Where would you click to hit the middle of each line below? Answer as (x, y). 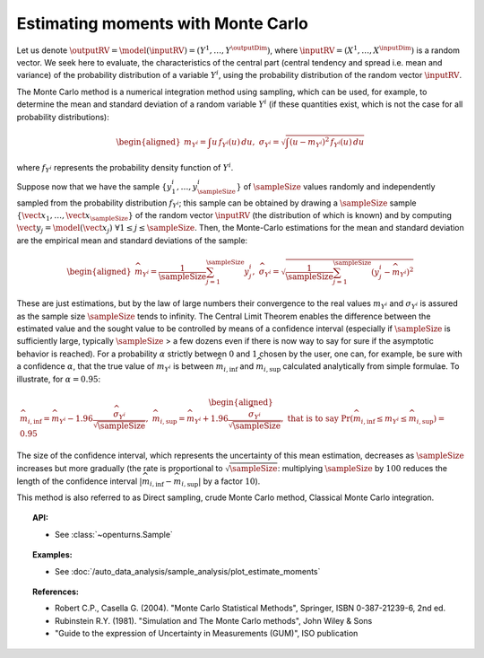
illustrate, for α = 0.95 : (59, 379)
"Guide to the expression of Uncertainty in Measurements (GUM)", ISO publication (207, 634)
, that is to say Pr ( (317, 418)
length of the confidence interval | (79, 481)
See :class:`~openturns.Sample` (114, 534)
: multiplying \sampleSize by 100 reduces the (363, 468)
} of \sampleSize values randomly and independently (336, 186)
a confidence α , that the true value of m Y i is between (115, 367)
